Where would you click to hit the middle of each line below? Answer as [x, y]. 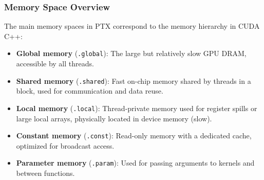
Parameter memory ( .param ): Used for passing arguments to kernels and [135, 163]
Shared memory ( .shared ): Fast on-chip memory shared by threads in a [134, 80]
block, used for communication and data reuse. [90, 91]
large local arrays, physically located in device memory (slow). [114, 118]
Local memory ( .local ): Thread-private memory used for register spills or [137, 108]
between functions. [45, 173]
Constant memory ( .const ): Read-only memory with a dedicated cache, [134, 136]
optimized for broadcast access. [65, 145]
